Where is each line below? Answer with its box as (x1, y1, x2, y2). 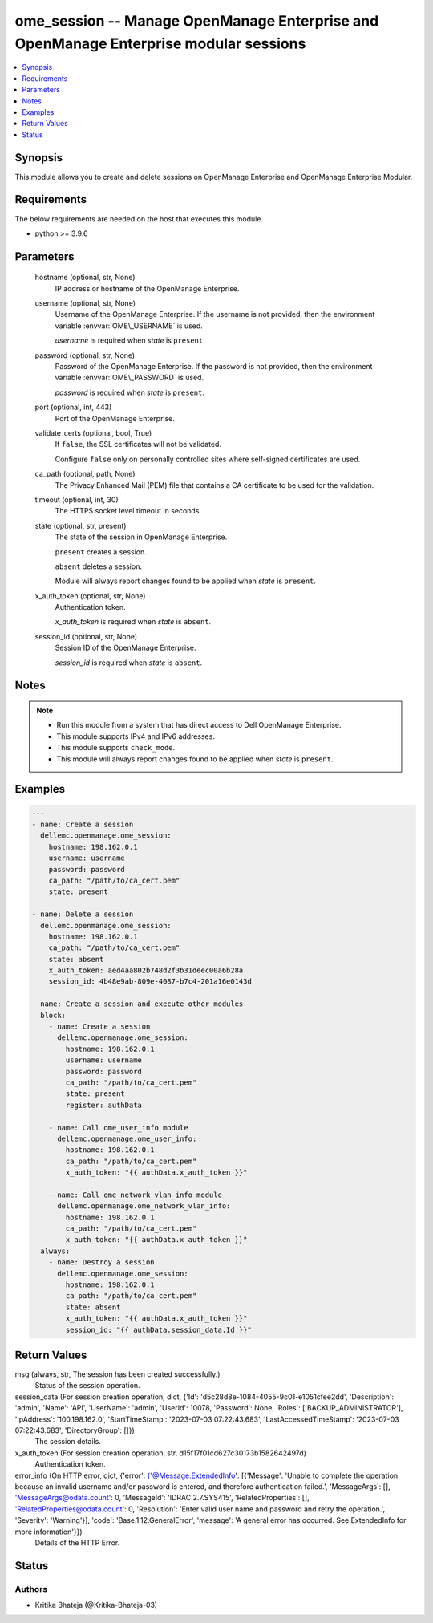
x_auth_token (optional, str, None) (34, 590, 146, 601)
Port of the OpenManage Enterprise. (55, 413, 176, 423)
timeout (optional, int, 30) (34, 494, 119, 505)
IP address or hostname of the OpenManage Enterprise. (55, 283, 240, 293)
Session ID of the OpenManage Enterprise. (55, 643, 196, 653)
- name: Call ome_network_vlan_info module (48, 1190, 222, 1199)
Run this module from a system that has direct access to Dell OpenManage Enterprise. (56, 720, 342, 730)
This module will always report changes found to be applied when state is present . (56, 754, 334, 764)
